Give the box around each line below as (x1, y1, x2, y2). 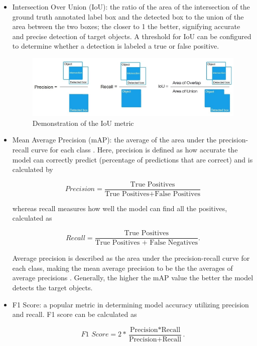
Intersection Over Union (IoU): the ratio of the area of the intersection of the (12, 2, 250, 12)
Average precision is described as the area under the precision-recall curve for (12, 253, 250, 263)
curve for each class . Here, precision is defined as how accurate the (31, 144, 238, 155)
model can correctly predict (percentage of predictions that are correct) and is (12, 154, 253, 164)
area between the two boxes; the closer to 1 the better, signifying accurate (12, 21, 240, 32)
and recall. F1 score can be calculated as (12, 309, 137, 319)
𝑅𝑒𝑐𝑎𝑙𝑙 (65, 234, 85, 242)
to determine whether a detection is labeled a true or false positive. (12, 41, 219, 51)
